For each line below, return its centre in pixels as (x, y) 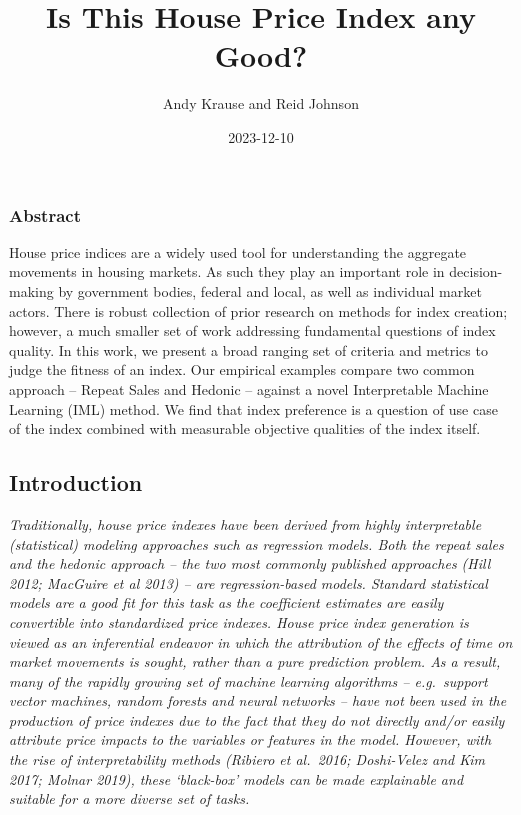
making (31, 290)
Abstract (45, 214)
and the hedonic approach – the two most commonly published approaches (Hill (250, 563)
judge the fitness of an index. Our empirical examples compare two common (242, 369)
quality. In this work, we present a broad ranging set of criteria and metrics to (248, 349)
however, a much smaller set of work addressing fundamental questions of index (252, 330)
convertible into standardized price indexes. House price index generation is (239, 621)
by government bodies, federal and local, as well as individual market (270, 290)
